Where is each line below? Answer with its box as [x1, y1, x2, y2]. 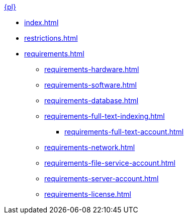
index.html [24, 18, 59, 27]
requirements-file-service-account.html [44, 159, 176, 167]
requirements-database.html [44, 96, 139, 105]
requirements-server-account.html [44, 174, 159, 183]
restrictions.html [24, 34, 78, 42]
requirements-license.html [44, 190, 131, 198]
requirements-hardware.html [44, 65, 139, 74]
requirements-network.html [44, 143, 135, 152]
